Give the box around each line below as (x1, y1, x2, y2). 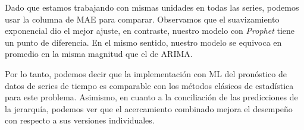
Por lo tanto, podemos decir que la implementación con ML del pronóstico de (5, 67, 287, 80)
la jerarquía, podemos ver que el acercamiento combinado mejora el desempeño (5, 102, 293, 115)
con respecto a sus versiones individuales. (5, 114, 155, 126)
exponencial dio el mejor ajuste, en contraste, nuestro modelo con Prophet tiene (5, 24, 295, 37)
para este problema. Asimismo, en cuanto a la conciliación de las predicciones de (5, 91, 298, 103)
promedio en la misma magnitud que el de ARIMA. (5, 47, 193, 60)
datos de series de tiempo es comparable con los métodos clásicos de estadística (5, 79, 294, 91)
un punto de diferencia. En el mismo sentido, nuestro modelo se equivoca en (5, 36, 282, 48)
